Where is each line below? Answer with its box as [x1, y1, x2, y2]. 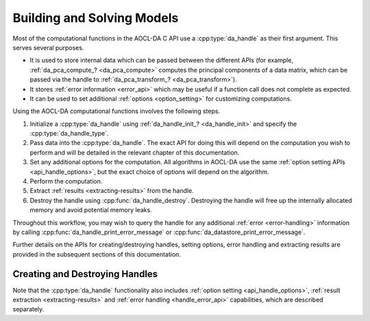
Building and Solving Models [12, 10, 179, 25]
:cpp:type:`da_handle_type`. [29, 129, 109, 138]
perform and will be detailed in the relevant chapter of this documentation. [29, 148, 240, 157]
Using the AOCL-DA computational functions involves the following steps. [12, 107, 221, 116]
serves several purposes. [12, 43, 84, 51]
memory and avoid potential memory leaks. [29, 206, 152, 214]
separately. [12, 305, 45, 313]
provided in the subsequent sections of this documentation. [12, 250, 182, 258]
